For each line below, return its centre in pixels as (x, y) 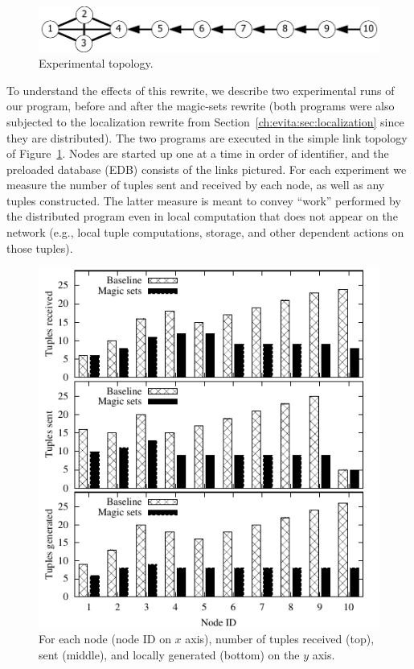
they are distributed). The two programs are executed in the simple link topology (207, 137)
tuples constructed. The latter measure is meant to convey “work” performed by (204, 200)
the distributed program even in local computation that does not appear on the (202, 216)
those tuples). (40, 248)
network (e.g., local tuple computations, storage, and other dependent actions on (205, 232)
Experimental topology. (96, 63)
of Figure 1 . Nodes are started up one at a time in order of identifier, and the (198, 153)
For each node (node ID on (105, 639)
